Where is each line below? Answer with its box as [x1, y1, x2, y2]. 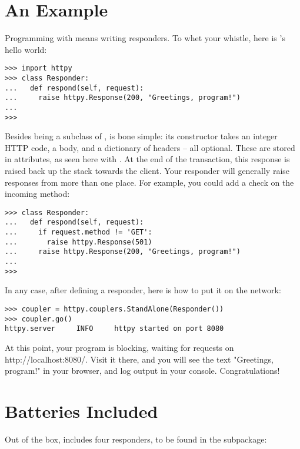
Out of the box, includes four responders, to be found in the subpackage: [5, 433, 267, 445]
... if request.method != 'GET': [5, 228, 152, 237]
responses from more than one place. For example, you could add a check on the [5, 176, 294, 188]
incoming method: [5, 187, 70, 200]
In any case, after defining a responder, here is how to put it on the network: [5, 284, 281, 296]
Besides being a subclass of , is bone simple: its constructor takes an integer [5, 130, 278, 142]
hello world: [5, 43, 47, 55]
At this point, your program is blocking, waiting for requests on [5, 341, 234, 353]
